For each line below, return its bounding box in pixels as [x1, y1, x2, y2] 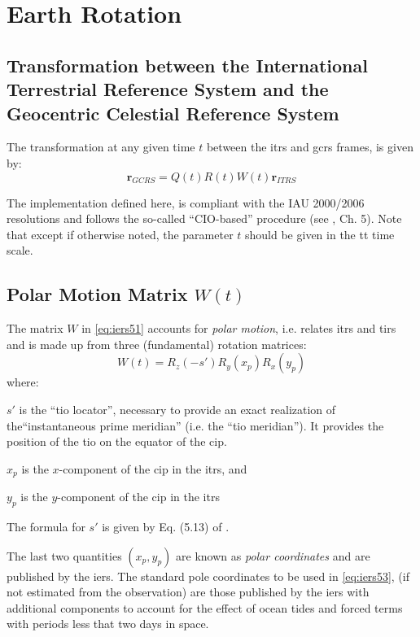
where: [7, 373, 39, 390]
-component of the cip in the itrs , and [59, 460, 247, 477]
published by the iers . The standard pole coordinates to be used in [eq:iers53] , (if [7, 567, 409, 584]
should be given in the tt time [245, 225, 395, 242]
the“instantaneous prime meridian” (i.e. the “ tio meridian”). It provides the [7, 417, 384, 434]
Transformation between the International [7, 52, 368, 77]
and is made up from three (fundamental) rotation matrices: [7, 335, 307, 352]
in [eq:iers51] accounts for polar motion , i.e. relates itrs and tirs [81, 320, 396, 337]
